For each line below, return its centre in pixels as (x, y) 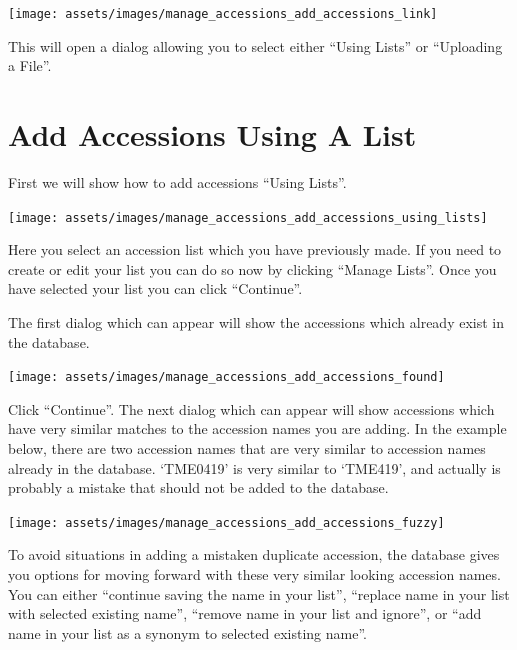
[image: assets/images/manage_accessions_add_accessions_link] (223, 14)
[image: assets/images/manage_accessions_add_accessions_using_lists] (248, 217)
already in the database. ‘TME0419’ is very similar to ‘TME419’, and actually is (254, 467)
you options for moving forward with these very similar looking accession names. (254, 574)
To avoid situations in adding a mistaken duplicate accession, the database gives (254, 554)
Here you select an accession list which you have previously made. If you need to (255, 249)
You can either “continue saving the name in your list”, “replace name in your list (259, 593)
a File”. (30, 65)
